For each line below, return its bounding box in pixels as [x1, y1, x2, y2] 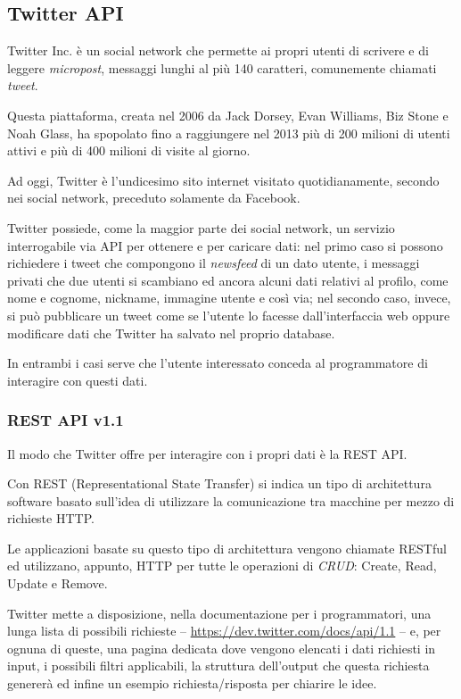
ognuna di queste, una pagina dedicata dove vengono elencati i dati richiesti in [7, 638, 436, 657]
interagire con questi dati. [7, 370, 148, 389]
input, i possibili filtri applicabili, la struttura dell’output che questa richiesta [7, 656, 430, 675]
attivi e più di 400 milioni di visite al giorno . [7, 141, 251, 160]
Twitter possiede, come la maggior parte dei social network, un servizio [7, 218, 395, 237]
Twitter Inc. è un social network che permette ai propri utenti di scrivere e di [7, 41, 429, 60]
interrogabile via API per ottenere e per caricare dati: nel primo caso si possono [7, 236, 443, 254]
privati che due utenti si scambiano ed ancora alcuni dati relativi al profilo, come [7, 270, 449, 289]
